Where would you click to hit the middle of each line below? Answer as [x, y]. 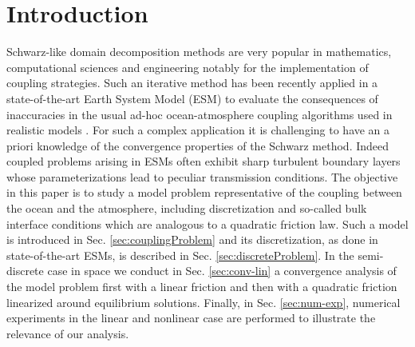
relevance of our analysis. [68, 333]
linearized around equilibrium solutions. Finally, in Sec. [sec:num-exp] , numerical [204, 302]
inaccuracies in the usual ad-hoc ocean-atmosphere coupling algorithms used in [200, 114]
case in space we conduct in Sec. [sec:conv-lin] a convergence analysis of [222, 271]
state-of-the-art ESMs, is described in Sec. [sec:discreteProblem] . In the [180, 255]
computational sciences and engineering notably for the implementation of [188, 67]
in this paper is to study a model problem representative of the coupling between [204, 192]
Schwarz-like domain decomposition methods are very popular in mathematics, [199, 52]
